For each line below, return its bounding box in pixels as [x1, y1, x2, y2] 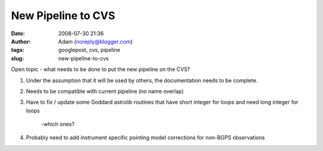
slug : [11, 54, 24, 62]
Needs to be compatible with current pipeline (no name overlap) [26, 87, 184, 95]
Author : [11, 38, 31, 45]
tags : [11, 47, 25, 54]
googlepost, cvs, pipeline [58, 47, 121, 54]
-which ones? [41, 121, 75, 128]
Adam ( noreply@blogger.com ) [58, 38, 133, 45]
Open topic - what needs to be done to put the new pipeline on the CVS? [11, 66, 191, 73]
